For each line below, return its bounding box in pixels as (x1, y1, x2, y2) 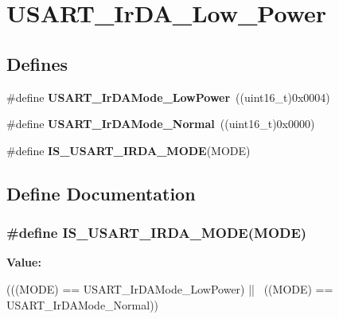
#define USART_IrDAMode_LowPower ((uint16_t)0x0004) (6, 88, 330, 105)
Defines (6, 51, 68, 76)
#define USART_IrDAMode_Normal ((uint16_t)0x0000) (6, 115, 315, 132)
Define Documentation (6, 181, 196, 205)
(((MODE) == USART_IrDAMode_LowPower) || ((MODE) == (6, 280, 333, 297)
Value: (6, 254, 41, 270)
